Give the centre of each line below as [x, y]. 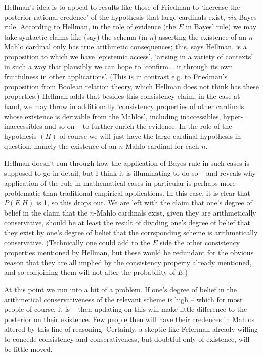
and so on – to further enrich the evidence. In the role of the [138, 126]
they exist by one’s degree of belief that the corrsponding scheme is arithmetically [131, 233]
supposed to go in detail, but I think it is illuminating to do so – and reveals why [130, 173]
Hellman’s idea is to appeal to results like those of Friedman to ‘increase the [122, 7]
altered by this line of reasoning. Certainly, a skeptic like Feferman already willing [131, 329]
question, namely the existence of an [60, 146]
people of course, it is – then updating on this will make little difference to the [126, 309]
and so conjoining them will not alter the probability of [90, 272]
